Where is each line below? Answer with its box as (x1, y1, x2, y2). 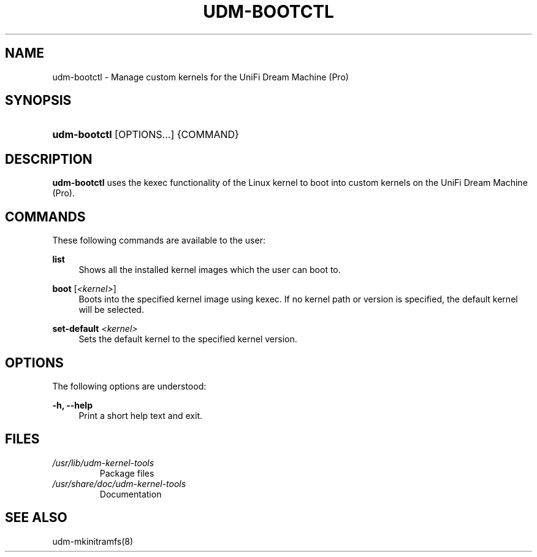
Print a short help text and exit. (78, 410, 202, 421)
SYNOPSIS (5, 93, 72, 109)
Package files (99, 467, 154, 478)
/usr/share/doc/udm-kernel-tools (52, 478, 186, 489)
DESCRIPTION (5, 151, 93, 167)
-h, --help (52, 399, 93, 410)
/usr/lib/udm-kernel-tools (52, 457, 154, 468)
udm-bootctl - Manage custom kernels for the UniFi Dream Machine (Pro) (52, 71, 349, 82)
